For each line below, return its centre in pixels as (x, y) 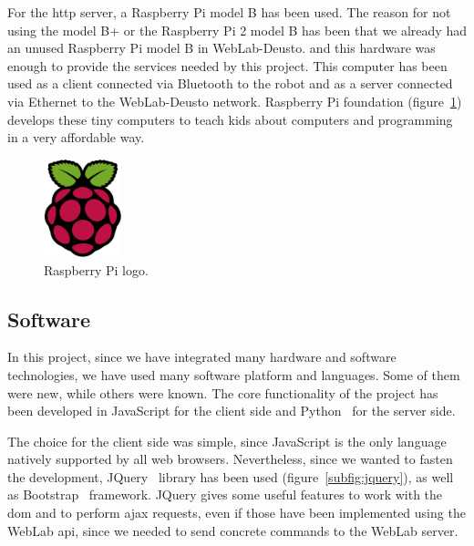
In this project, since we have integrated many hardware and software (202, 357)
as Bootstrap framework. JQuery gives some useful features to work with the (225, 494)
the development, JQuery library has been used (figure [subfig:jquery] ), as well (231, 476)
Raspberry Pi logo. (96, 269)
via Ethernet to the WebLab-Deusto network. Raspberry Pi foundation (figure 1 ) (235, 101)
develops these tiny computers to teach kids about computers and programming (230, 119)
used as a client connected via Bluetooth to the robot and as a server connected (230, 83)
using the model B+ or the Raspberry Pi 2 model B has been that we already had (237, 30)
